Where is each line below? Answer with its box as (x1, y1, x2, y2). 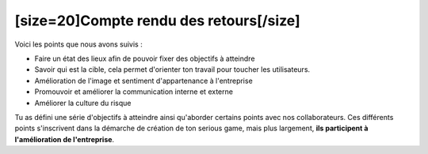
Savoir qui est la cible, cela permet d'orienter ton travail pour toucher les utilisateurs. (34, 65, 311, 74)
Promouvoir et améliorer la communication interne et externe (34, 87, 234, 96)
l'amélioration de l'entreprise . (14, 134, 115, 144)
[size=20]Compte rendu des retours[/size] (14, 12, 300, 29)
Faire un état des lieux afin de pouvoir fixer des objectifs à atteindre (34, 54, 255, 63)
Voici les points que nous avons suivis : (14, 39, 143, 49)
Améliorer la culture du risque (34, 98, 132, 107)
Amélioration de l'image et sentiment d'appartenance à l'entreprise (34, 76, 253, 85)
